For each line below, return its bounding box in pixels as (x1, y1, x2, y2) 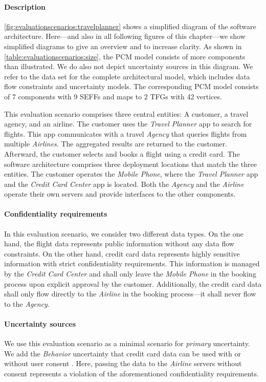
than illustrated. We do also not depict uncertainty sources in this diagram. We (4, 61, 253, 72)
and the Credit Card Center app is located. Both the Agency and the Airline (4, 178, 244, 189)
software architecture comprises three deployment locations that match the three (4, 158, 257, 169)
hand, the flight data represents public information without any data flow (4, 238, 234, 249)
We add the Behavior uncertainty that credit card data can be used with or (4, 348, 241, 358)
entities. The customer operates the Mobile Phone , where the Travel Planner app (4, 168, 258, 179)
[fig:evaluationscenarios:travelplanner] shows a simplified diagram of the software (4, 20, 256, 31)
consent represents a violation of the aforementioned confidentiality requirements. (4, 368, 259, 379)
